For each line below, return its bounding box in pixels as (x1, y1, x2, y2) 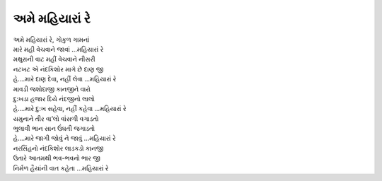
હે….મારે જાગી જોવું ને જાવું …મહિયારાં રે (13, 134, 116, 143)
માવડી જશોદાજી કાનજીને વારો (13, 85, 91, 93)
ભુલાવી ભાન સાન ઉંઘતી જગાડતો (13, 124, 95, 133)
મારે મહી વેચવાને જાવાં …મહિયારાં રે (13, 45, 104, 53)
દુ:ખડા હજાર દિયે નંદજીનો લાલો (13, 94, 95, 103)
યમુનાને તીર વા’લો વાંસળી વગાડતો (13, 114, 99, 123)
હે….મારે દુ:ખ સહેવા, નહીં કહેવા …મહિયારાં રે (13, 105, 127, 113)
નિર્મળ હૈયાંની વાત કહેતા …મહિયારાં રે (13, 163, 109, 173)
